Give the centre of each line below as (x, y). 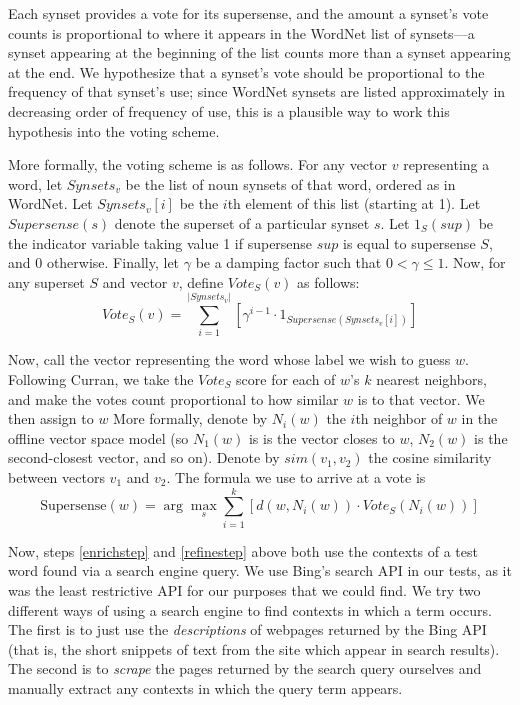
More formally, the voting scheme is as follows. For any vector (198, 164)
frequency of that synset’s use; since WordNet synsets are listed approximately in (257, 91)
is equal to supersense (409, 242)
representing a (446, 164)
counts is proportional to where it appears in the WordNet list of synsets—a (241, 32)
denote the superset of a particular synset (242, 222)
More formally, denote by (190, 418)
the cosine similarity (430, 457)
